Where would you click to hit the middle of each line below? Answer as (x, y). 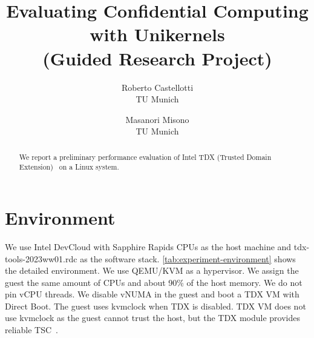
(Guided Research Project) (157, 58)
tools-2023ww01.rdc (41, 258)
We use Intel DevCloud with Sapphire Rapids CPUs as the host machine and (148, 246)
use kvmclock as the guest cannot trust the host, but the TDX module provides (152, 318)
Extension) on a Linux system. (69, 167)
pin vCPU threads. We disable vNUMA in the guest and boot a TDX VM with (152, 294)
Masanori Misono (157, 119)
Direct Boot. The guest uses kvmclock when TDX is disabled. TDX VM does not (155, 306)
